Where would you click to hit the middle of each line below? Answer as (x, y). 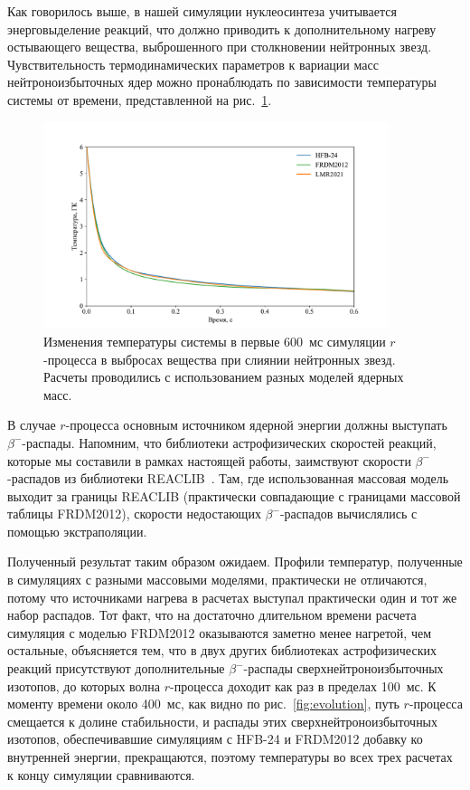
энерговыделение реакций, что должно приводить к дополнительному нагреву (222, 29)
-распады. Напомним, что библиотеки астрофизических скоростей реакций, (229, 442)
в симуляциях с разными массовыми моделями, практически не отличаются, (217, 580)
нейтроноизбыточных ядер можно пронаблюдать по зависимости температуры (222, 82)
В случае (32, 425)
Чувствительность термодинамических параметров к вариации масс (193, 64)
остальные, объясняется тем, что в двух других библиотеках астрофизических (222, 650)
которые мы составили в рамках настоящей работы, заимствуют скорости (209, 460)
